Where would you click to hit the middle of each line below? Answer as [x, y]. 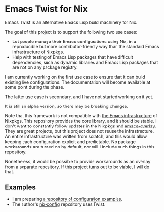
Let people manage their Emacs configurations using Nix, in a [74, 41]
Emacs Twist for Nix [47, 9]
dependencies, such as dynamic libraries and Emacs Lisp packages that [85, 62]
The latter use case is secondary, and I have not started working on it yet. [79, 97]
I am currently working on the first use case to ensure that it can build [75, 77]
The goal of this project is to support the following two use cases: [71, 32]
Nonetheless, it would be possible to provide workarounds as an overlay [78, 161]
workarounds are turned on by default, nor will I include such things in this [80, 147]
